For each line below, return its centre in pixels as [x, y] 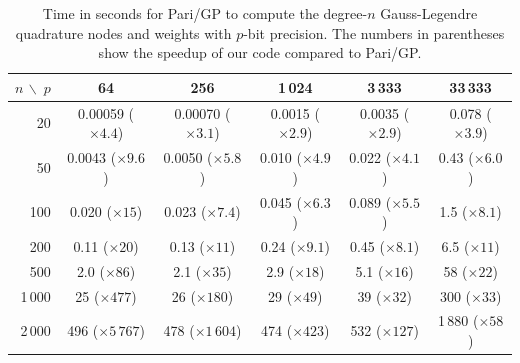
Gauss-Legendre [429, 13]
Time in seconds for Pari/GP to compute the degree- [205, 13]
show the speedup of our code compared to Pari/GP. [260, 52]
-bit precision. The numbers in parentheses [374, 32]
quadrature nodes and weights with [123, 32]
